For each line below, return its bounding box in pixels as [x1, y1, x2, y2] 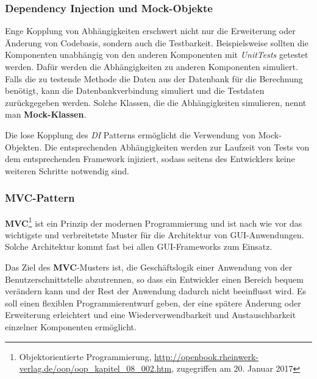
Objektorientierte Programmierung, [19, 350, 152, 363]
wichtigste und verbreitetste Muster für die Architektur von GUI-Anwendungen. [5, 228, 304, 241]
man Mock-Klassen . [5, 108, 87, 121]
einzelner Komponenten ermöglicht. [5, 320, 137, 333]
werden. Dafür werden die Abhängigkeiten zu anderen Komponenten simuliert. [5, 60, 298, 73]
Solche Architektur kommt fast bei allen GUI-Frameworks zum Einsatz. [5, 240, 272, 253]
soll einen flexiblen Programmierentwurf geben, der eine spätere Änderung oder [5, 296, 301, 309]
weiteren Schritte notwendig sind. [5, 164, 129, 177]
